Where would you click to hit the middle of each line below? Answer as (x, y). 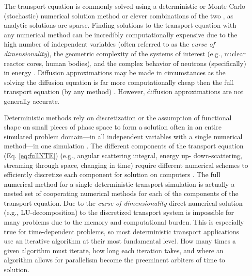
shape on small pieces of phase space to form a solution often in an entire (113, 127)
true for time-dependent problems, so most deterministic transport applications (122, 231)
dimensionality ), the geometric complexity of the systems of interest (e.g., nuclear (125, 53)
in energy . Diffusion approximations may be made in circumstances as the (115, 73)
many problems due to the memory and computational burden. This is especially (124, 222)
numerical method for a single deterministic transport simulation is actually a (119, 184)
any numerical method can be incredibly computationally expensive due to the (121, 34)
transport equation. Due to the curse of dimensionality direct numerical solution (123, 203)
